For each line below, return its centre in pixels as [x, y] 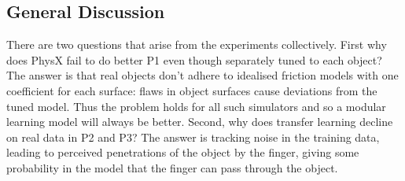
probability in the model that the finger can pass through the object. [172, 167]
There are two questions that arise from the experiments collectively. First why [197, 44]
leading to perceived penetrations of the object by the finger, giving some [183, 152]
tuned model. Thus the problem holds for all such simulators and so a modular [196, 106]
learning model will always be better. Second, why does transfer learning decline [200, 122]
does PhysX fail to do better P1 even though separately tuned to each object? [194, 59]
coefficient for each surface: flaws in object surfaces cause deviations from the [192, 90]
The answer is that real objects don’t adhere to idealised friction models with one [202, 75]
